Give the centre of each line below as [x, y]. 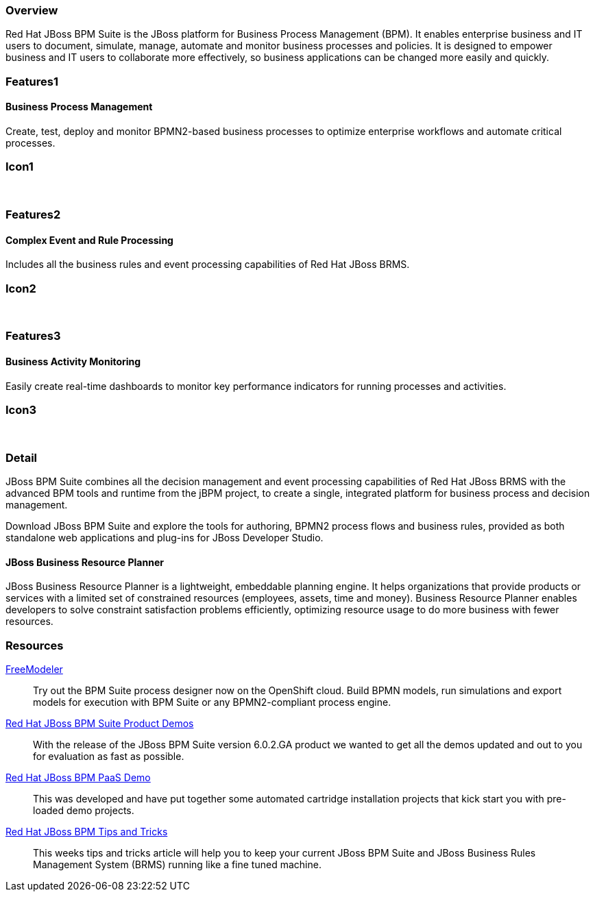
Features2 [33, 215]
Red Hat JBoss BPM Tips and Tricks [87, 832]
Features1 [32, 81]
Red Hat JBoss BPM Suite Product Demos [100, 724]
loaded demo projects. [84, 811]
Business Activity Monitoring [73, 362]
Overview [32, 10]
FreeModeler [34, 669]
